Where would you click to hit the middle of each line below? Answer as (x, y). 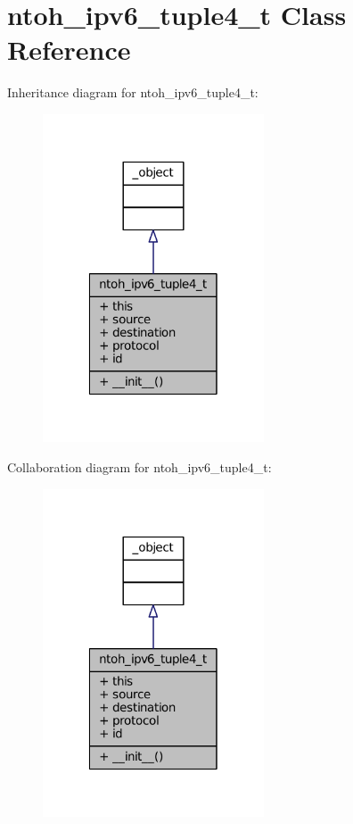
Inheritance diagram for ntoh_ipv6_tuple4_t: (133, 92)
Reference (69, 50)
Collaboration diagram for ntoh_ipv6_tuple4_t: (140, 467)
